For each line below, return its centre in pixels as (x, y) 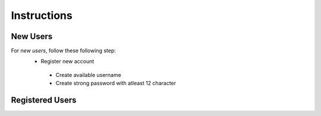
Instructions (42, 15)
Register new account (67, 62)
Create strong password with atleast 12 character (116, 83)
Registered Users (44, 100)
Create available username (88, 75)
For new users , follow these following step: (63, 51)
